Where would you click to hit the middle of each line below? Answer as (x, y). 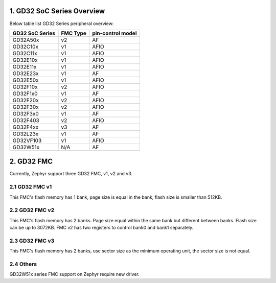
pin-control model (114, 33)
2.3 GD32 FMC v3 (32, 241)
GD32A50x (26, 40)
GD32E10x (25, 60)
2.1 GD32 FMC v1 (31, 187)
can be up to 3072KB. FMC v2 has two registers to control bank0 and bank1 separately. (101, 228)
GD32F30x (26, 107)
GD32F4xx (26, 127)
